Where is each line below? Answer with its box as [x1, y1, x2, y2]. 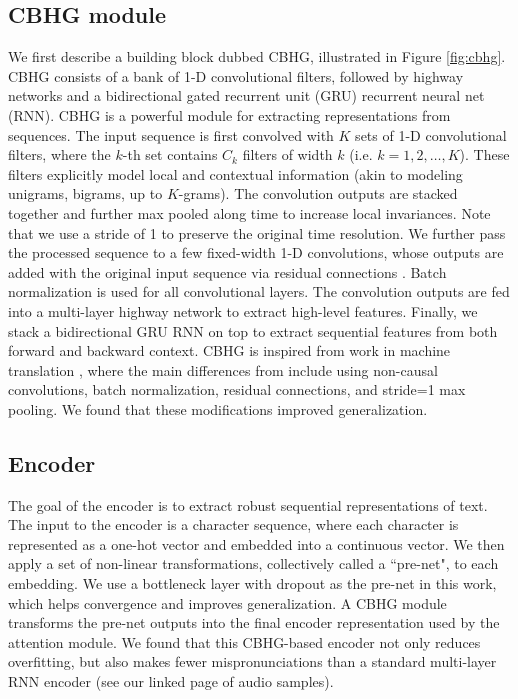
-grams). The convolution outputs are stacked [178, 183, 458, 204]
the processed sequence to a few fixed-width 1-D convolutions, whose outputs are [8, 242, 504, 263]
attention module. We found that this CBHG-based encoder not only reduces [8, 631, 481, 652]
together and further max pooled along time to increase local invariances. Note [8, 202, 491, 223]
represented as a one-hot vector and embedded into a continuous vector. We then [8, 533, 505, 554]
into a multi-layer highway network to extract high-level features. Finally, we [8, 300, 478, 321]
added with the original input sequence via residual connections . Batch [8, 261, 447, 282]
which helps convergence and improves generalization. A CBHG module [8, 592, 447, 613]
